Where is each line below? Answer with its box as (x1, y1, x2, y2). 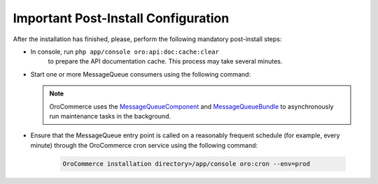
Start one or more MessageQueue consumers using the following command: (30, 70, 251, 78)
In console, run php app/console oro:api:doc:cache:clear (30, 47, 220, 56)
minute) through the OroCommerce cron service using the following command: (30, 141, 258, 149)
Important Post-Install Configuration (13, 10, 230, 26)
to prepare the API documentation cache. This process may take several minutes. (48, 57, 283, 66)
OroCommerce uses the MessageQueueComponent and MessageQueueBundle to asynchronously (49, 102, 334, 111)
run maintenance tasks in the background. (49, 112, 171, 120)
